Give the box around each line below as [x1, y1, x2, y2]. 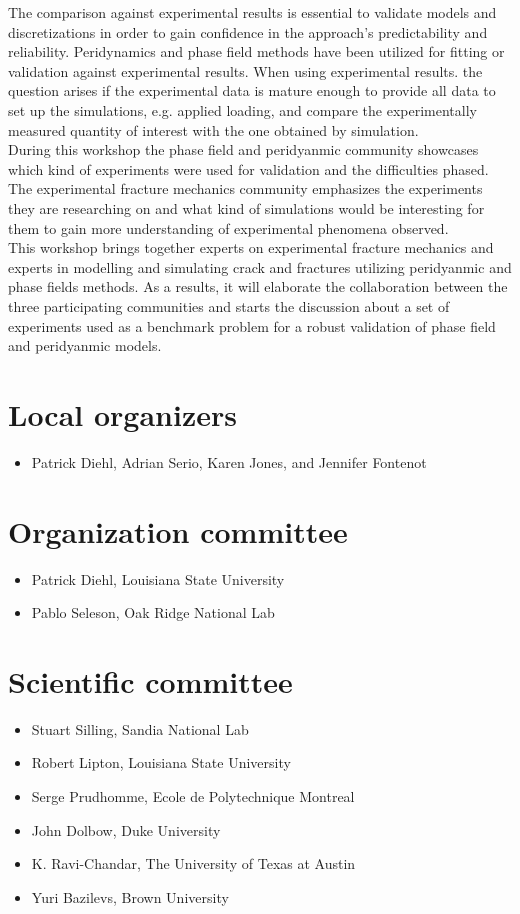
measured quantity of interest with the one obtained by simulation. [8, 119, 419, 140]
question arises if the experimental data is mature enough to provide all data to [8, 80, 496, 101]
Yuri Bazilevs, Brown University [31, 886, 229, 907]
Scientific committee [8, 660, 293, 701]
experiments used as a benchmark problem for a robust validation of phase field [8, 315, 496, 336]
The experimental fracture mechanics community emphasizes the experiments [8, 178, 483, 199]
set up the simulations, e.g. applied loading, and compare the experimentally [8, 99, 477, 120]
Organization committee [8, 510, 348, 551]
